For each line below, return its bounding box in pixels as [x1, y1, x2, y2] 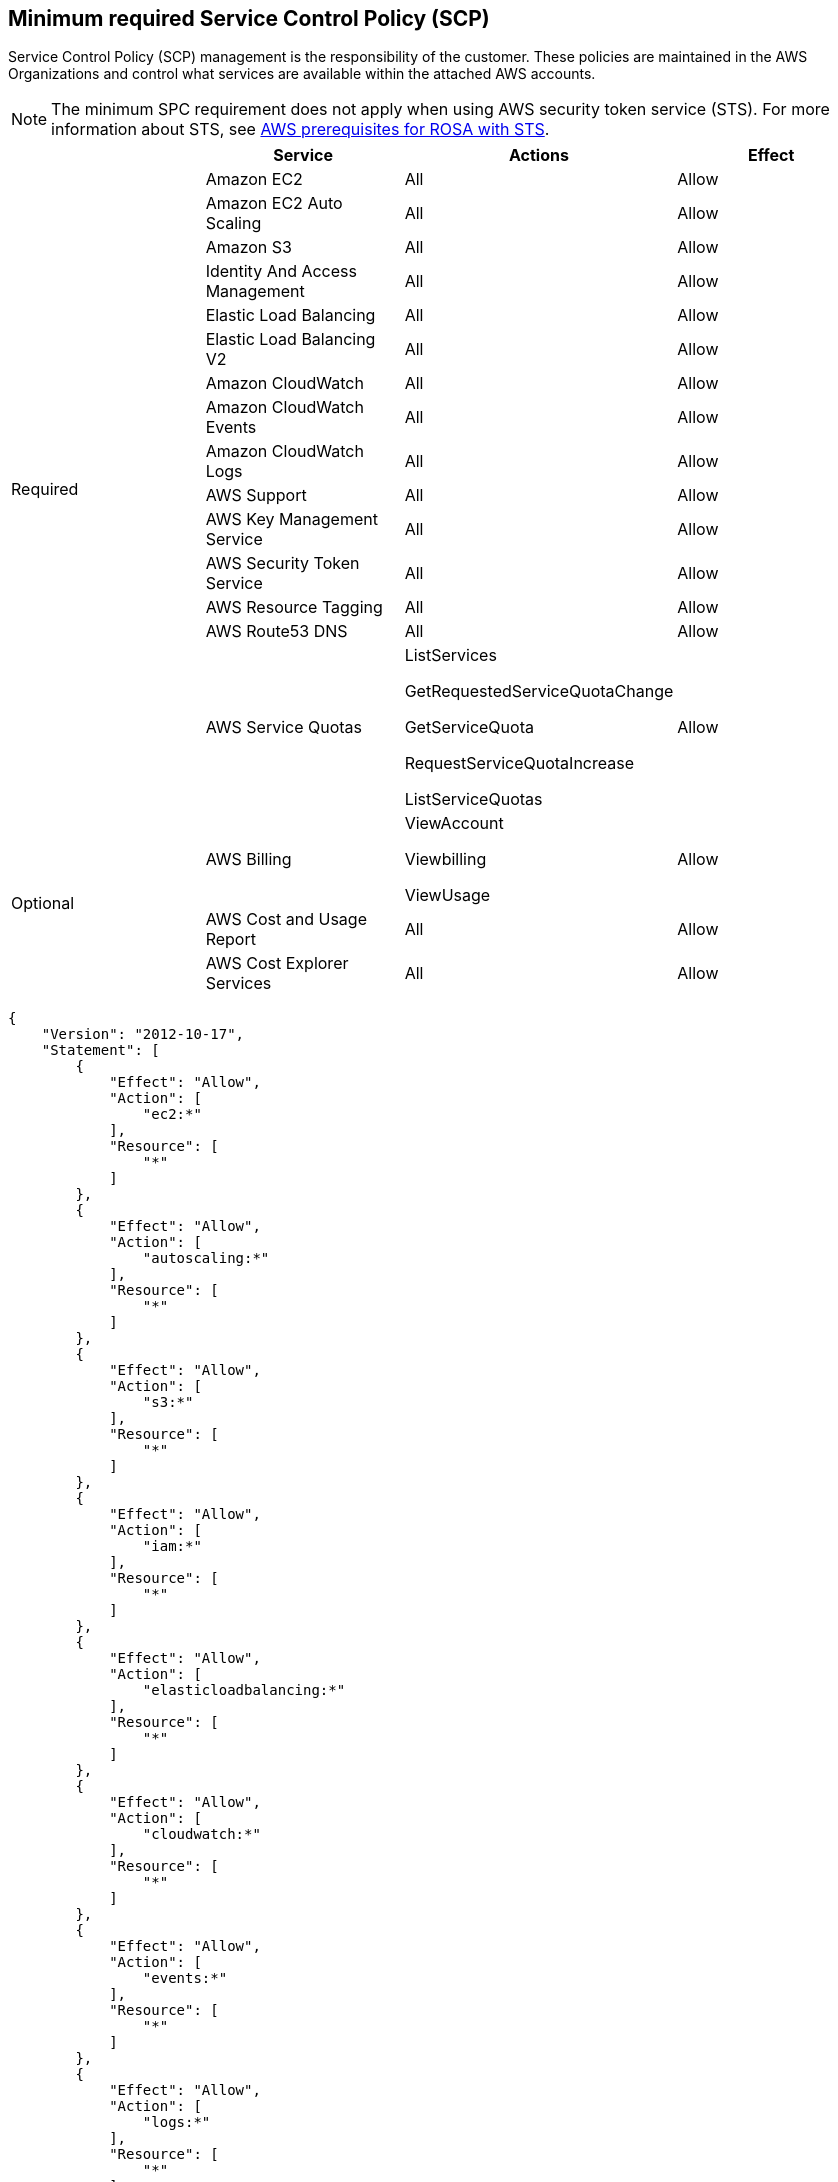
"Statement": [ [41, 1042, 160, 1059]
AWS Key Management [205, 509, 378, 530]
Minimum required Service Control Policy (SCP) [8, 6, 490, 31]
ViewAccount [404, 813, 504, 834]
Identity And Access [205, 261, 357, 282]
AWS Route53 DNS [205, 621, 348, 642]
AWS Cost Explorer [205, 953, 349, 974]
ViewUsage [404, 885, 491, 906]
